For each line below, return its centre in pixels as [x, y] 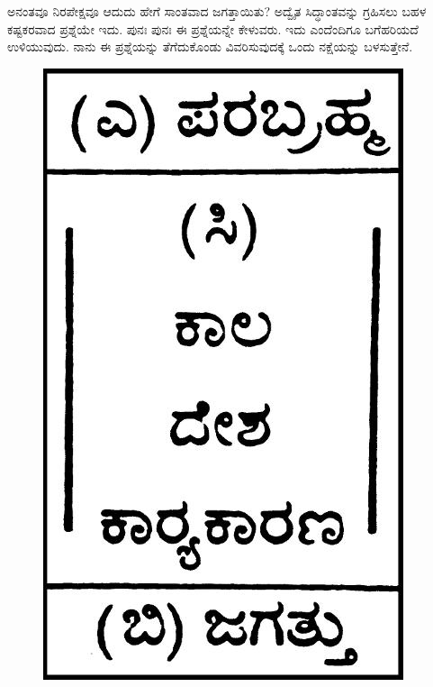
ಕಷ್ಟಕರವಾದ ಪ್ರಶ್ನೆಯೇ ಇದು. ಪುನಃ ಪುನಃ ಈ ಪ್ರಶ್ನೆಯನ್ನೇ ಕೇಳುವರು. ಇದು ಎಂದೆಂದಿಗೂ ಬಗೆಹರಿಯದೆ [213, 28]
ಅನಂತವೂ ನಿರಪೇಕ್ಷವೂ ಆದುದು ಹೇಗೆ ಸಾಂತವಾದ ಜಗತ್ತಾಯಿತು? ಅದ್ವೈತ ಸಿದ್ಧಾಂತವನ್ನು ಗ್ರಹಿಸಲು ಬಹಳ [217, 11]
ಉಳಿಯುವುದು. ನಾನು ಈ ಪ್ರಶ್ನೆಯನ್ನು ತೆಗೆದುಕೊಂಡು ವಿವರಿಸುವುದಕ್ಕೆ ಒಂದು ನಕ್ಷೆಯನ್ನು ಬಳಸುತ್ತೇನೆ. [210, 46]
